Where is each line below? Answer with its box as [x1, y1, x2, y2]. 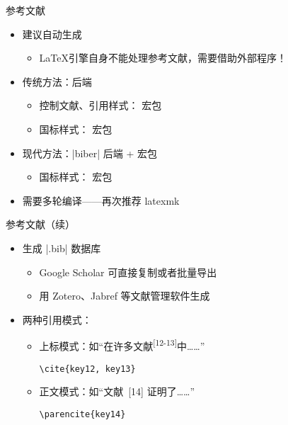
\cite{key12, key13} [39, 363, 136, 374]
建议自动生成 [22, 26, 82, 41]
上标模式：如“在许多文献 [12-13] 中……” [39, 336, 205, 353]
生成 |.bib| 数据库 [22, 240, 101, 255]
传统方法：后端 [22, 74, 92, 89]
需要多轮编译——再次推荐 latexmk [22, 193, 180, 208]
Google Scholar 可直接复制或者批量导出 [39, 264, 217, 279]
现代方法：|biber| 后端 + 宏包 [22, 145, 158, 160]
